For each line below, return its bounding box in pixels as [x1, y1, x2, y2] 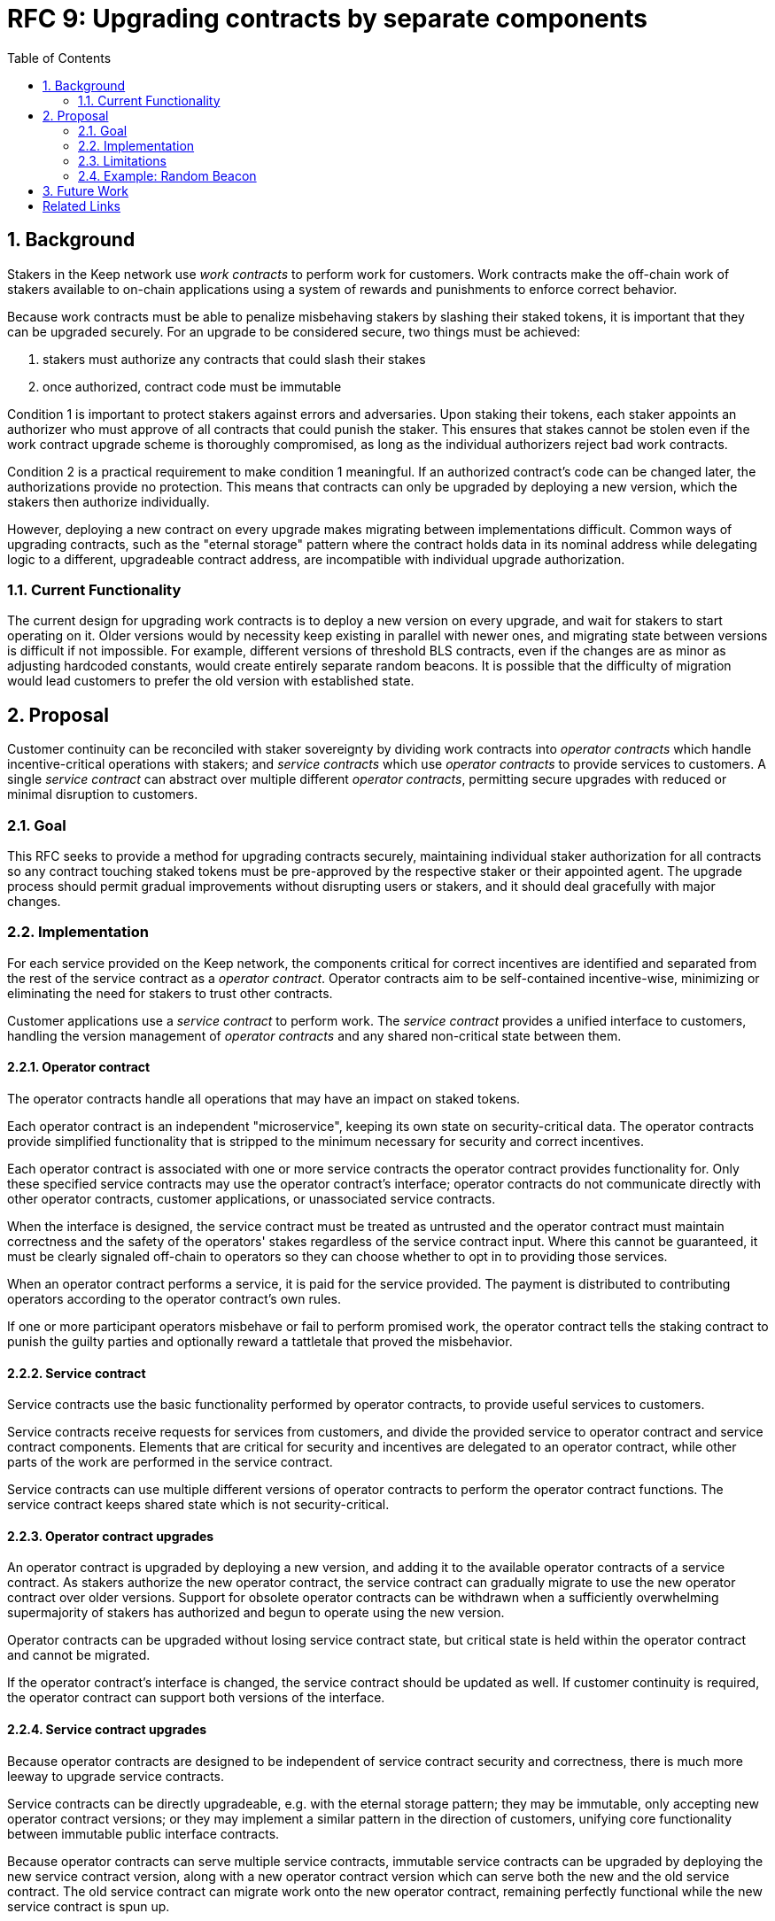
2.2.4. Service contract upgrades [7, 1721, 207, 1737]
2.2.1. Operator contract [7, 1059, 151, 1075]
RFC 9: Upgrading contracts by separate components [7, 4, 647, 34]
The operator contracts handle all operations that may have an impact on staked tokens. [7, 1090, 521, 1106]
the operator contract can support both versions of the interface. [7, 1690, 385, 1706]
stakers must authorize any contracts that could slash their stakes [43, 351, 426, 367]
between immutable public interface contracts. [7, 1825, 280, 1841]
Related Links [43, 198, 120, 213]
